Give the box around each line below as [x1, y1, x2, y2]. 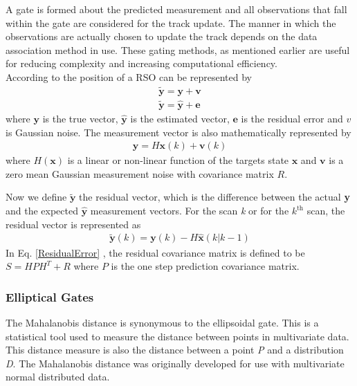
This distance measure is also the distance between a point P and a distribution [6, 342, 344, 357]
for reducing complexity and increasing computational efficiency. [6, 56, 277, 71]
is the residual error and [241, 111, 343, 126]
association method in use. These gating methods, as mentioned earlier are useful [6, 42, 350, 57]
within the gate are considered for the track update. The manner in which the [6, 15, 336, 30]
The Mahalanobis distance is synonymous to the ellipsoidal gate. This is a [6, 315, 319, 329]
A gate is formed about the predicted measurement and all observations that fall [6, 2, 347, 16]
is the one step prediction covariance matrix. [111, 259, 300, 273]
